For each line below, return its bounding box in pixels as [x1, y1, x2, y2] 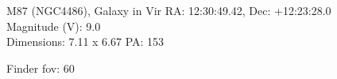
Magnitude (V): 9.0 [6, 17, 101, 34]
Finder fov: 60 [6, 59, 75, 76]
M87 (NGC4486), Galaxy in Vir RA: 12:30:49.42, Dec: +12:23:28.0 [6, 2, 331, 18]
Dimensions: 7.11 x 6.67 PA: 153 [6, 33, 165, 50]
